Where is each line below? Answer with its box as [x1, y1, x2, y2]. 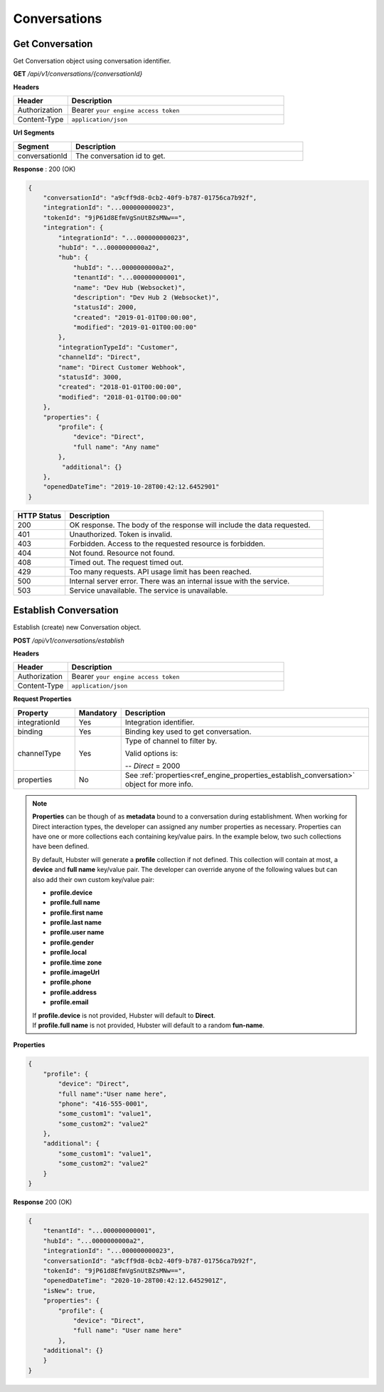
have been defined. [32, 842, 90, 851]
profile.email [50, 998, 89, 1007]
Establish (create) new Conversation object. [13, 623, 142, 632]
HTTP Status [17, 510, 62, 520]
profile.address [50, 987, 97, 997]
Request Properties [13, 695, 72, 703]
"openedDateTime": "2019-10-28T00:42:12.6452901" [43, 483, 220, 491]
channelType [17, 748, 61, 758]
